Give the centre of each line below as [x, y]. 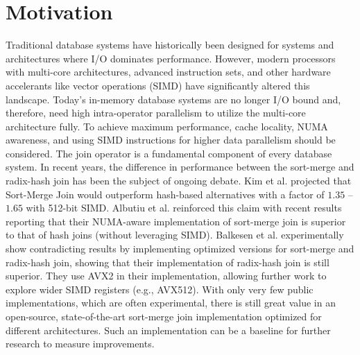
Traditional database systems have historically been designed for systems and [170, 45]
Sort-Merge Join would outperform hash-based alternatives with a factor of [165, 194]
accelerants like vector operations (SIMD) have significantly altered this [158, 85]
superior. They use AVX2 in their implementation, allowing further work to [166, 276]
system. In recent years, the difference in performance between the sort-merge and [180, 167]
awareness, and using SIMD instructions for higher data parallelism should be [171, 140]
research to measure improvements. [80, 344]
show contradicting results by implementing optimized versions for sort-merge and [180, 249]
